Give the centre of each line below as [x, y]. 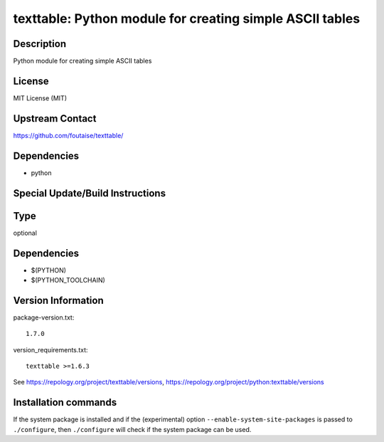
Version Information [58, 300]
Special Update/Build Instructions [90, 193]
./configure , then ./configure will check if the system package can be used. [132, 429]
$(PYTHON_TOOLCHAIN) [68, 280]
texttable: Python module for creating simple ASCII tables [187, 19]
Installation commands [65, 402]
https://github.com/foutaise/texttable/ [68, 135]
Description [40, 44]
